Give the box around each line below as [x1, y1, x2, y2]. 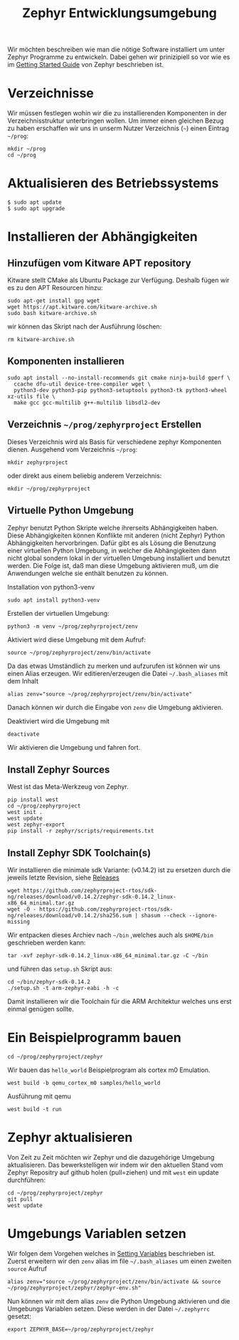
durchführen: [7, 1176, 46, 1184]
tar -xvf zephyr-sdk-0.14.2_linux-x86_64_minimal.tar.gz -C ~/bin [7, 952, 208, 959]
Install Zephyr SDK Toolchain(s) [7, 847, 152, 859]
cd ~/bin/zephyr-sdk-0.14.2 [7, 979, 91, 986]
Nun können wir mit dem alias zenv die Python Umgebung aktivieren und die [7, 1297, 230, 1305]
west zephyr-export [7, 821, 65, 828]
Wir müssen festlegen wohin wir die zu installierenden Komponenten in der [7, 109, 227, 118]
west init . [7, 809, 43, 816]
